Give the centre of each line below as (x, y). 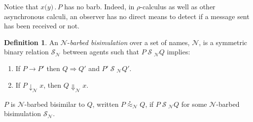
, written (106, 104)
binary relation (26, 52)
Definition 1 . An (31, 42)
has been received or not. (42, 26)
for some (194, 104)
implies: (179, 52)
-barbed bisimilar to (54, 104)
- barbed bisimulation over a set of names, (128, 42)
